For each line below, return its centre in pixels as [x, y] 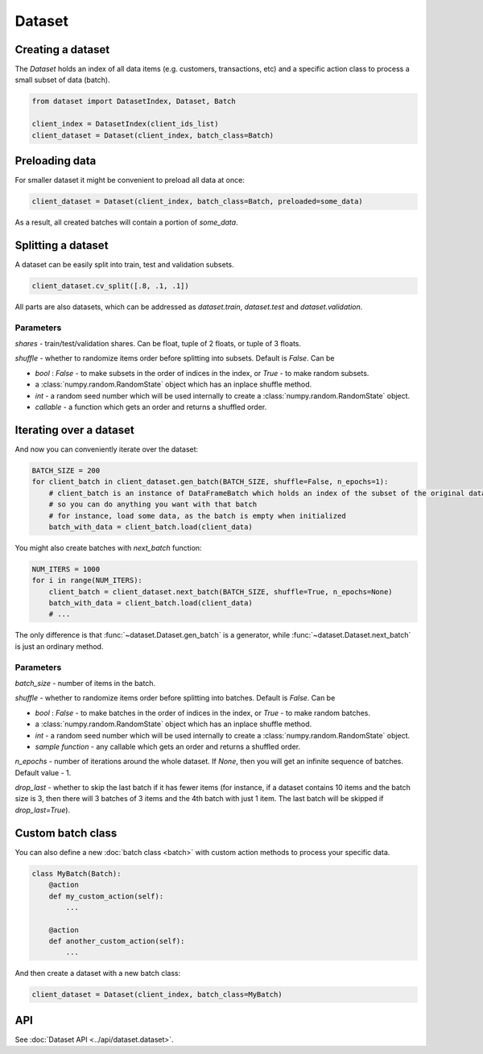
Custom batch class [66, 833]
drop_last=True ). [43, 810]
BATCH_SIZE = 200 [66, 470]
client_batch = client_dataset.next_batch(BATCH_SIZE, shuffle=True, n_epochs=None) [221, 591]
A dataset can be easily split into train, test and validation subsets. [124, 264]
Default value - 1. [43, 772]
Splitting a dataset [62, 245]
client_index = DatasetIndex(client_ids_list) [125, 124]
